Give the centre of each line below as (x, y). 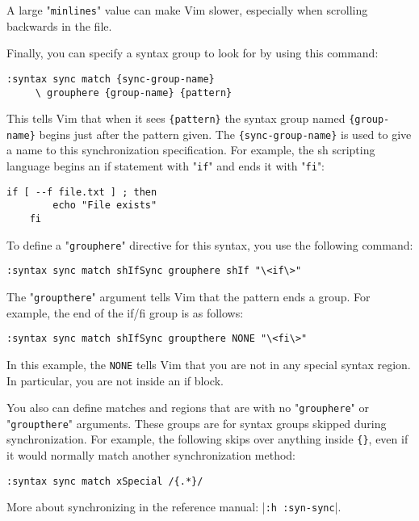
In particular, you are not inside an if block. (115, 380)
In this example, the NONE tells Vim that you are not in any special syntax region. (209, 364)
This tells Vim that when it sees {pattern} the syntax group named (176, 118)
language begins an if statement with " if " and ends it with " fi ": (166, 166)
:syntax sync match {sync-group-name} (111, 79)
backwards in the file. (59, 25)
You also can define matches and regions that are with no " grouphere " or (188, 408)
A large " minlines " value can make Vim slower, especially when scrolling (187, 10)
